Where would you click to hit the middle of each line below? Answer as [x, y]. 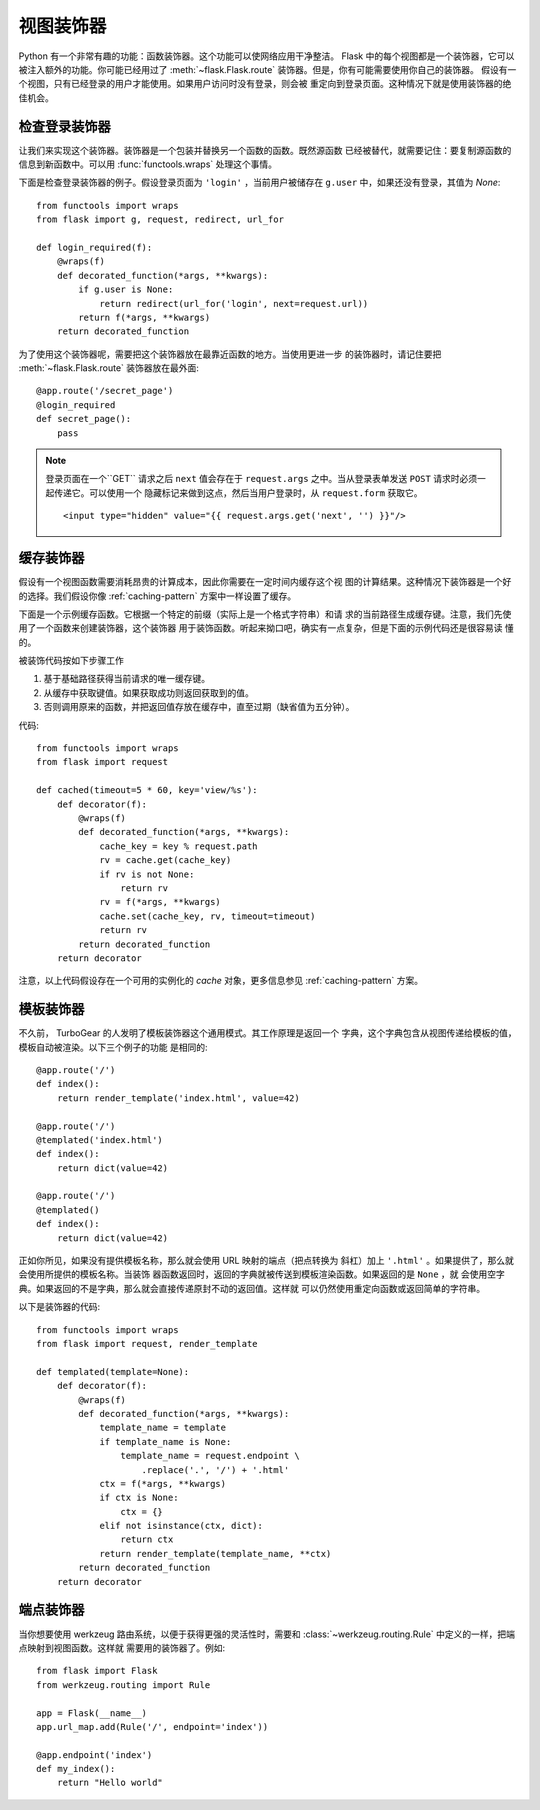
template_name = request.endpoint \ [210, 1456]
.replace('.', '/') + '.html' [215, 1469]
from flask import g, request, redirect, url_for [160, 219]
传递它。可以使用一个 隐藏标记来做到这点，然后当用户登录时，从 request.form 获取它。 [238, 492]
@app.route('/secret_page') [105, 391]
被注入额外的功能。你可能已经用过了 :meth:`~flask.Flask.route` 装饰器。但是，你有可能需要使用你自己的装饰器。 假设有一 [267, 69]
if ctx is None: [139, 1498]
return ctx [147, 1539]
